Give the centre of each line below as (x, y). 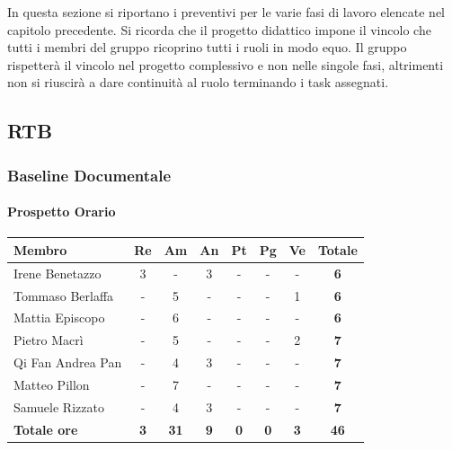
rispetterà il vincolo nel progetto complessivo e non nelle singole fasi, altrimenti (226, 64)
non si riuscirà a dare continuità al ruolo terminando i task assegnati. (198, 82)
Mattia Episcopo (59, 318)
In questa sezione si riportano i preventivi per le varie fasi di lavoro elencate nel (226, 12)
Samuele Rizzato (59, 406)
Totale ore (46, 429)
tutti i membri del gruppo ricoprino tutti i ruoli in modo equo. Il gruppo (207, 47)
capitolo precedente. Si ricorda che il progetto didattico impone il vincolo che (219, 29)
